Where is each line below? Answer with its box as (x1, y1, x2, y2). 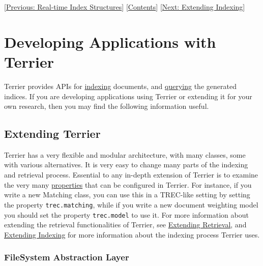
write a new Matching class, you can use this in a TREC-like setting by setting (4, 189, 250, 200)
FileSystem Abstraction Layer (4, 251, 129, 263)
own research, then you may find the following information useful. (4, 101, 209, 111)
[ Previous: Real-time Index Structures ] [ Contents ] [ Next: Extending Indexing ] (4, 2, 245, 12)
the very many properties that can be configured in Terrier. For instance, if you (4, 179, 252, 190)
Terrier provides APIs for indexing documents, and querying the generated (4, 80, 237, 91)
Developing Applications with (4, 31, 216, 52)
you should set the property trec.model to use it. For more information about (4, 209, 249, 220)
